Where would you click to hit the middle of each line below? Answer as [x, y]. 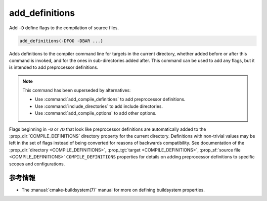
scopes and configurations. [37, 164]
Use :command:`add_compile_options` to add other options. [96, 113]
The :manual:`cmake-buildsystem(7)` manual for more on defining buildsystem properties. [113, 190]
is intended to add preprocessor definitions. [54, 67]
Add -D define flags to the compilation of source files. [64, 28]
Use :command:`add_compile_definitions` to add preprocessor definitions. [110, 100]
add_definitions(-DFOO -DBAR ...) [61, 41]
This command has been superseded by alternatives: [77, 90]
